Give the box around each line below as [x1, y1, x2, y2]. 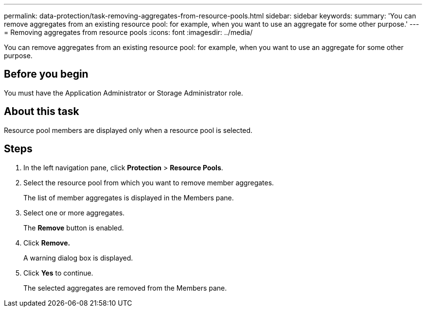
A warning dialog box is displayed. [23, 253, 133, 262]
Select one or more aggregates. [23, 208, 125, 217]
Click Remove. [23, 238, 71, 247]
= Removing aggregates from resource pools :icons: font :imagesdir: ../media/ [4, 28, 253, 36]
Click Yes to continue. [23, 268, 93, 277]
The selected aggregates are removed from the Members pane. [23, 283, 227, 292]
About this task [4, 105, 79, 118]
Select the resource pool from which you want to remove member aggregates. [23, 178, 274, 187]
